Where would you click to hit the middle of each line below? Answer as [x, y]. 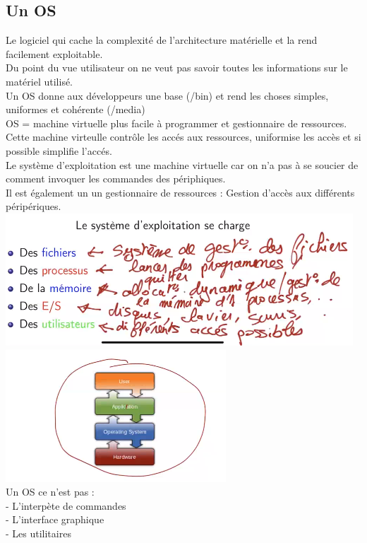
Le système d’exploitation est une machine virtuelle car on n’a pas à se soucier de [182, 164]
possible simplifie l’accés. [59, 150]
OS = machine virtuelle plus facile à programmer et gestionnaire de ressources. [176, 123]
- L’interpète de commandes [66, 505]
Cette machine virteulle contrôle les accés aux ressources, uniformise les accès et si [183, 137]
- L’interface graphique [55, 519]
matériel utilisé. [40, 81]
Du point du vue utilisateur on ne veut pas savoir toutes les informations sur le [177, 68]
